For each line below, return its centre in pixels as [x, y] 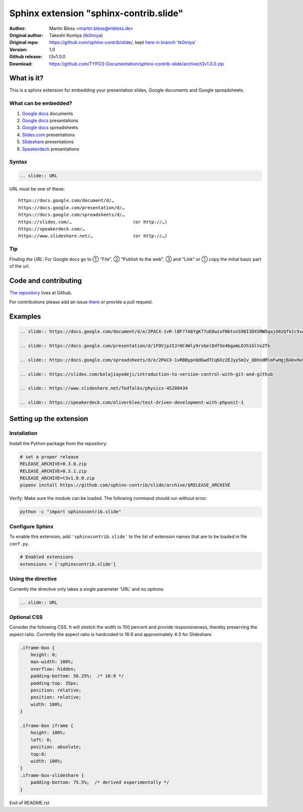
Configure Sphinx [32, 526]
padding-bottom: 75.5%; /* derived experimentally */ [100, 782]
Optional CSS [26, 617]
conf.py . [19, 544]
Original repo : [24, 43]
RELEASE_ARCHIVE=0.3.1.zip [53, 471]
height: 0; [44, 655]
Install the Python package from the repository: [58, 443]
